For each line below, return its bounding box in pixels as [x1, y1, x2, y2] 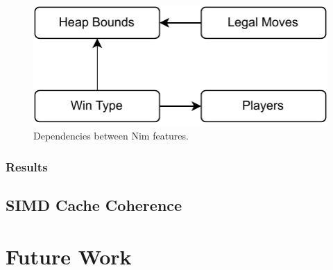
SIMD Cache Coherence [6, 194, 182, 215]
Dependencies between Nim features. [33, 128, 189, 143]
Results [6, 158, 48, 175]
